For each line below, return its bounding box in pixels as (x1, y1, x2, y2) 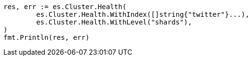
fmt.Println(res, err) (3, 34, 90, 41)
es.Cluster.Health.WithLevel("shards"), (36, 18, 192, 26)
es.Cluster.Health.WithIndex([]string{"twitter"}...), (36, 11, 250, 18)
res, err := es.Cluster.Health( (3, 3, 126, 11)
